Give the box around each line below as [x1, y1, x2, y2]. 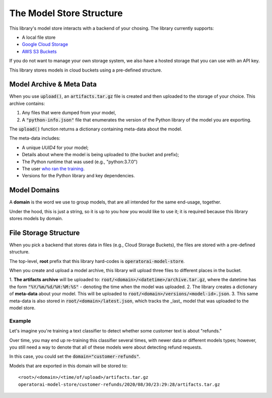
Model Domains [9, 186, 60, 194]
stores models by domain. [9, 216, 63, 221]
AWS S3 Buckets [22, 48, 57, 54]
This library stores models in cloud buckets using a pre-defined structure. [9, 67, 162, 73]
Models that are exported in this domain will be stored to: [9, 363, 128, 369]
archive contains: [9, 100, 45, 106]
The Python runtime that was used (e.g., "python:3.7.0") [22, 159, 138, 165]
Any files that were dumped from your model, [22, 110, 116, 116]
